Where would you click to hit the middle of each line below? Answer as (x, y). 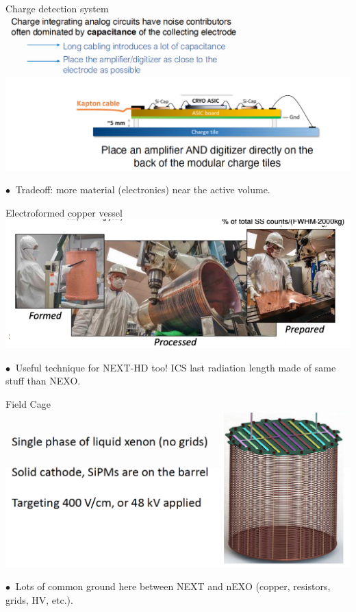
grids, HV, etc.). (39, 599)
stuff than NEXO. (43, 381)
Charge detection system (57, 8)
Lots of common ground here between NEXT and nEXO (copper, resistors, (173, 586)
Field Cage (28, 404)
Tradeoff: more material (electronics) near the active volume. (143, 189)
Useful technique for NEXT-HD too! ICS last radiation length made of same (176, 367)
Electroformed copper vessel (64, 212)
